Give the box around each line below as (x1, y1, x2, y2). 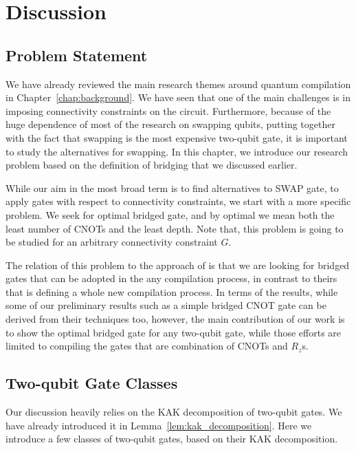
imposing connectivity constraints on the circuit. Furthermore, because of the (5, 103, 331, 118)
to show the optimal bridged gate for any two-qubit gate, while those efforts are (5, 325, 342, 339)
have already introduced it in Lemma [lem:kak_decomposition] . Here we (5, 418, 312, 432)
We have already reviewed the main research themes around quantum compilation (5, 76, 351, 91)
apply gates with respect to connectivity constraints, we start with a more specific (5, 194, 351, 208)
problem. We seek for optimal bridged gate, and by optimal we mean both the (5, 207, 335, 222)
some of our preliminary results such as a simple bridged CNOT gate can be (5, 298, 326, 312)
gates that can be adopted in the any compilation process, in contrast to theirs (5, 271, 337, 286)
